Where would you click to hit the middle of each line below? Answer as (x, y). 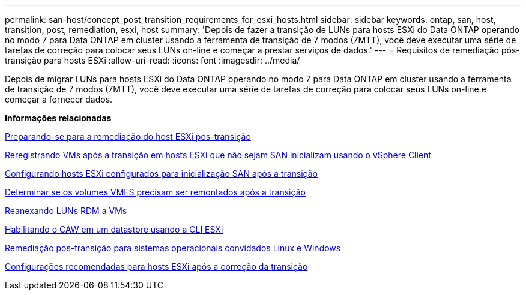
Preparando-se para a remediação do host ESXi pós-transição (128, 136)
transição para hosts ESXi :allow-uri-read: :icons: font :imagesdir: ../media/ (153, 60)
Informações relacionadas (58, 118)
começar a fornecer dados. (59, 99)
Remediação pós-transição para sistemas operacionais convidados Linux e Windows (173, 248)
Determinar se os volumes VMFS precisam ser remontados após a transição (155, 192)
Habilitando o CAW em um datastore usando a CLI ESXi (114, 229)
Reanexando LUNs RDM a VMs (66, 211)
